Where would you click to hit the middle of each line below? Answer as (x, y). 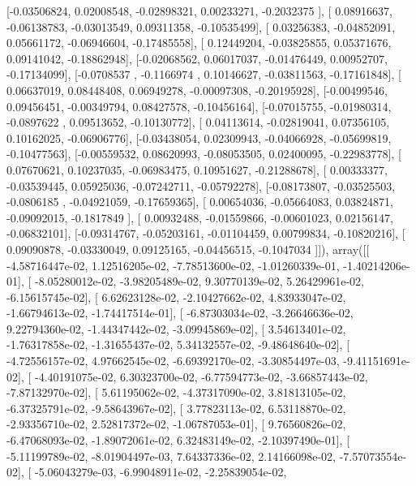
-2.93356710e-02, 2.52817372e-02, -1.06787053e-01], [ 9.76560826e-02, (176, 424)
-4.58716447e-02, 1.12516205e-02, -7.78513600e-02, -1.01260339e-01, (173, 265)
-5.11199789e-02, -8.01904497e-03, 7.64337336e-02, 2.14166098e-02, (171, 456)
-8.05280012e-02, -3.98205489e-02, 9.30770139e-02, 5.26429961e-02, (199, 281)
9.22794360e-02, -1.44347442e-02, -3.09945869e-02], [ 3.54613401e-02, (176, 328)
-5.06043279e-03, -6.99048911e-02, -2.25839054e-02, (161, 472)
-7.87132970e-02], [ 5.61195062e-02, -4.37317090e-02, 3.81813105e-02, (176, 392)
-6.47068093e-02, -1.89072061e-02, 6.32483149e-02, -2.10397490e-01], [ (178, 440)
